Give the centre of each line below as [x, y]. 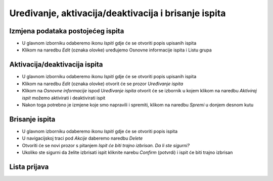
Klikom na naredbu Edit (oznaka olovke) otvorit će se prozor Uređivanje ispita [103, 84]
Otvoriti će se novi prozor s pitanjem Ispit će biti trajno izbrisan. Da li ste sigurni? [106, 145]
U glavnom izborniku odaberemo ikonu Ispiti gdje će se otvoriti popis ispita [100, 131]
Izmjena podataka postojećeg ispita [67, 31]
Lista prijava [29, 167]
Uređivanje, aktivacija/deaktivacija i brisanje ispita [118, 13]
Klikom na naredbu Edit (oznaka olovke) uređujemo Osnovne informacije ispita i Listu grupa [117, 50]
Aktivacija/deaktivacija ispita [56, 65]
